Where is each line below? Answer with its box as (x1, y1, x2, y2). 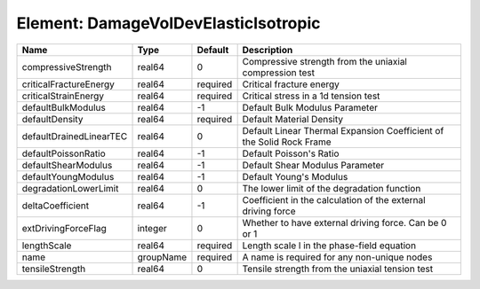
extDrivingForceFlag (21, 222, 107, 234)
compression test (242, 66, 316, 79)
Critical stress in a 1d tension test (242, 90, 380, 102)
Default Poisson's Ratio (242, 147, 340, 160)
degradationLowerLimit (21, 182, 119, 194)
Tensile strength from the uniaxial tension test (242, 262, 434, 275)
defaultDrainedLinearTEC (21, 129, 128, 142)
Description (242, 43, 293, 56)
